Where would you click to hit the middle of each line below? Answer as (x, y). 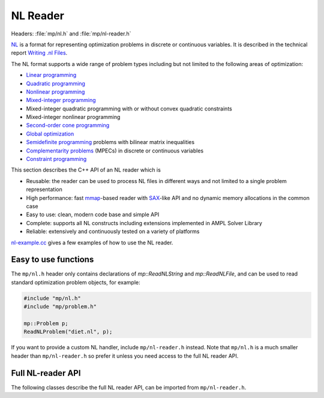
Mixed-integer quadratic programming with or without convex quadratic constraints (129, 109)
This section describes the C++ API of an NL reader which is (86, 170)
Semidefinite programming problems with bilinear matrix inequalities (110, 142)
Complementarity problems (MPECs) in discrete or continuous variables (115, 151)
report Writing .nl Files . (39, 53)
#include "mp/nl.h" (52, 298)
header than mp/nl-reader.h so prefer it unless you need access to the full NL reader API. (125, 356)
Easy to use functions (52, 260)
